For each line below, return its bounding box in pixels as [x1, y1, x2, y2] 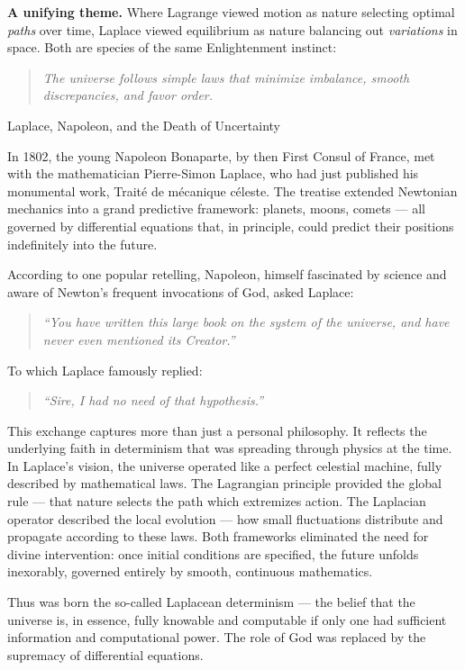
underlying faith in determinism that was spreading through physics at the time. [7, 439, 452, 457]
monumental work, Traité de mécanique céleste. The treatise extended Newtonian [7, 181, 458, 200]
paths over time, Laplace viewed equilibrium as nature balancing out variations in [7, 20, 458, 39]
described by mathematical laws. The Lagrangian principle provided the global [7, 474, 442, 493]
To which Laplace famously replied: [7, 360, 203, 379]
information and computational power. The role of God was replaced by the [7, 628, 426, 647]
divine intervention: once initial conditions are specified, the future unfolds [7, 544, 419, 563]
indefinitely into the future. [7, 234, 158, 253]
